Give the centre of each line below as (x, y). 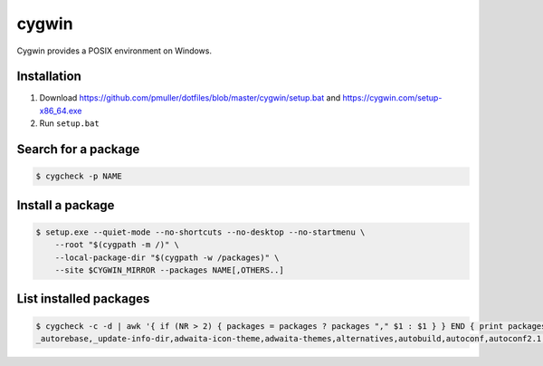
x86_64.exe (61, 111)
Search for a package (78, 149)
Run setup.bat (69, 123)
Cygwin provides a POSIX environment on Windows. (114, 51)
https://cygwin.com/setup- (392, 98)
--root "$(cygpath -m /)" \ (117, 245)
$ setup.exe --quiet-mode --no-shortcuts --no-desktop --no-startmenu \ (200, 232)
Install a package (66, 205)
